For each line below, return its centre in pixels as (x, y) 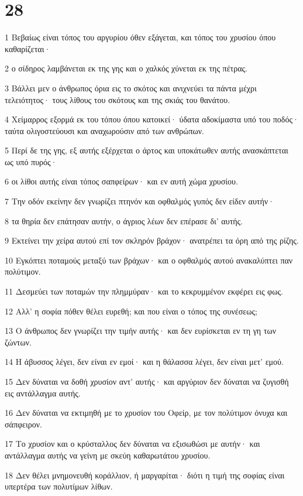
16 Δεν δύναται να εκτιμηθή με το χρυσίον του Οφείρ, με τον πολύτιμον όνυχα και (146, 413)
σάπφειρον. (23, 424)
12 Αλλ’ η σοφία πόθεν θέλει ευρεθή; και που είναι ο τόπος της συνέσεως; (131, 311)
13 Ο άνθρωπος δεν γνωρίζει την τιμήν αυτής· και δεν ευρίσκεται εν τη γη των (140, 331)
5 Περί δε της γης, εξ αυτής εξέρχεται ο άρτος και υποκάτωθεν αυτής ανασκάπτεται (147, 150)
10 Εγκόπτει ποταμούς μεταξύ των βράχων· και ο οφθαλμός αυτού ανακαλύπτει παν (149, 260)
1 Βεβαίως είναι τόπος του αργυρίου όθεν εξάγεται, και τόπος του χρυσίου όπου (140, 37)
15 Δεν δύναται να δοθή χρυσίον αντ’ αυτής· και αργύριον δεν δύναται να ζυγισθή (147, 381)
